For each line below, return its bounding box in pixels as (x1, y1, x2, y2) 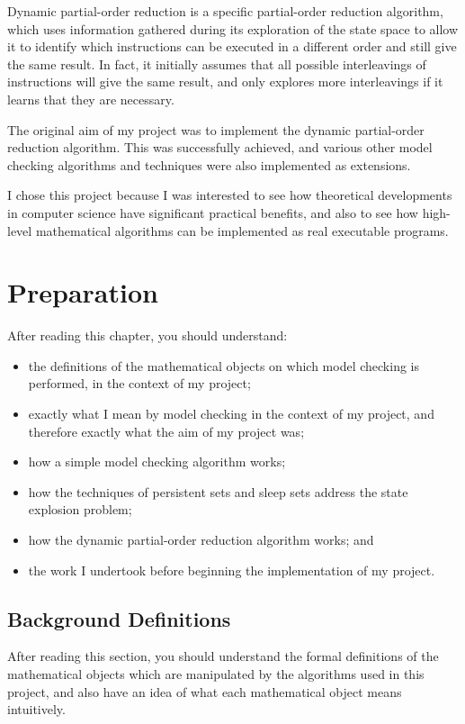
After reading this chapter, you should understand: (7, 326, 288, 345)
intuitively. (7, 700, 66, 719)
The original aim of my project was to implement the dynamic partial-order (7, 120, 425, 139)
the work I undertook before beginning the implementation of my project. (28, 560, 435, 579)
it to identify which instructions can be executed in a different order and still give (7, 37, 457, 56)
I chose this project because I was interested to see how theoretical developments (7, 186, 452, 204)
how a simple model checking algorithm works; (28, 452, 286, 471)
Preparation (7, 274, 158, 311)
